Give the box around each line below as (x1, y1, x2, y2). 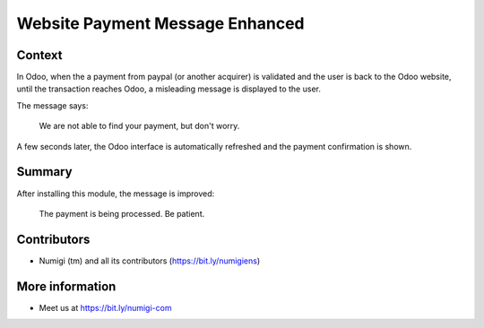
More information (16, 279, 117, 294)
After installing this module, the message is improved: (16, 188, 215, 199)
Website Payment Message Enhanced (16, 13, 305, 33)
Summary (16, 164, 73, 179)
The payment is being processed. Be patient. (39, 208, 205, 219)
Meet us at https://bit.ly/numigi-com (39, 302, 172, 313)
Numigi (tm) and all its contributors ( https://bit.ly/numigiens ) (39, 255, 261, 266)
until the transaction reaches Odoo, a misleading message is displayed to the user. (16, 83, 322, 94)
